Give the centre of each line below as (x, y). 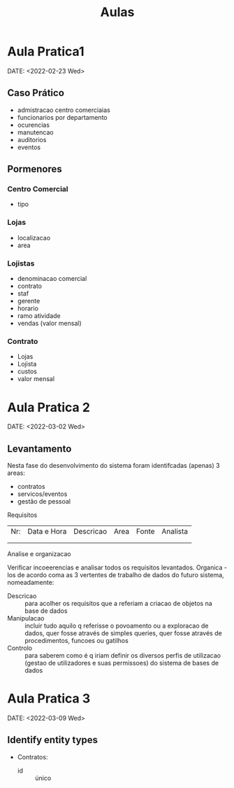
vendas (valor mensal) (49, 324)
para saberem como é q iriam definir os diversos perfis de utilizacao (123, 656)
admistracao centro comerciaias (64, 110)
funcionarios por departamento (62, 117)
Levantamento (39, 449)
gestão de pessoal (44, 502)
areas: (16, 473)
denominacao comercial (52, 279)
